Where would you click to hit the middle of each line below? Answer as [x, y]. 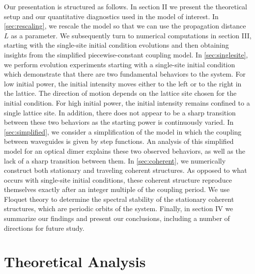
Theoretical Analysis [75, 261]
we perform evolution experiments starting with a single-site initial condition [120, 64]
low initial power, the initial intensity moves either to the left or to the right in [123, 83]
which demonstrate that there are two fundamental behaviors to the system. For [125, 74]
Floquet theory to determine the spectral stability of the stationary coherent [119, 199]
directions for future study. [44, 228]
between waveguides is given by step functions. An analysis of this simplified [119, 141]
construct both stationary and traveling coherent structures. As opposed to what [126, 170]
